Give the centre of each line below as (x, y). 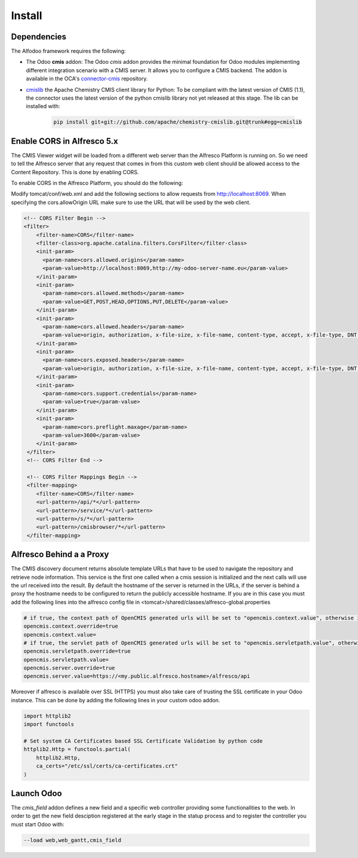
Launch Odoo (36, 793)
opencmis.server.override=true (70, 668)
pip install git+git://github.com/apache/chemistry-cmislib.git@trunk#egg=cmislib (178, 122)
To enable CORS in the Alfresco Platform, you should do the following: (97, 183)
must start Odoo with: (38, 824)
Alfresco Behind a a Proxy (60, 555)
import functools (49, 724)
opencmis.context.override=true (71, 626)
